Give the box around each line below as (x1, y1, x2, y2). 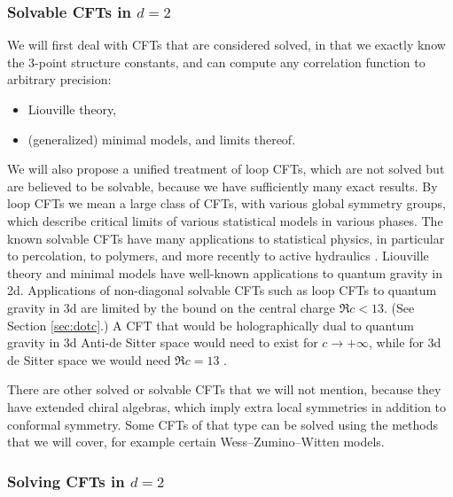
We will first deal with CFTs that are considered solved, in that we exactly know (7, 35, 446, 54)
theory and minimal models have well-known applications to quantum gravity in (7, 263, 443, 282)
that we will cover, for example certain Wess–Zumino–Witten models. (7, 432, 385, 451)
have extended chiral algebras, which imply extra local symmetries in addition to (7, 397, 447, 415)
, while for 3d (369, 333, 441, 352)
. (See (383, 298, 415, 316)
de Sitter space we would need (7, 350, 171, 369)
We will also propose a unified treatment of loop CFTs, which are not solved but (7, 159, 445, 178)
